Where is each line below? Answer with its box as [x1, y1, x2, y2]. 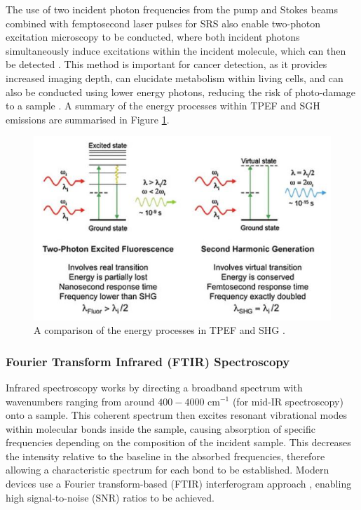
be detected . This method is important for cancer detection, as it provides [6, 57, 327, 72]
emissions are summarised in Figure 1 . [6, 112, 170, 126]
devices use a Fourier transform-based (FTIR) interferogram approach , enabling [6, 476, 352, 491]
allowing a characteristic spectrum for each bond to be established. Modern [6, 462, 329, 477]
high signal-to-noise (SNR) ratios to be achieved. [6, 490, 214, 504]
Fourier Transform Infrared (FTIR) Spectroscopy [6, 352, 290, 370]
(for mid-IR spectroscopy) [232, 394, 343, 408]
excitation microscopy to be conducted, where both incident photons [6, 29, 300, 44]
